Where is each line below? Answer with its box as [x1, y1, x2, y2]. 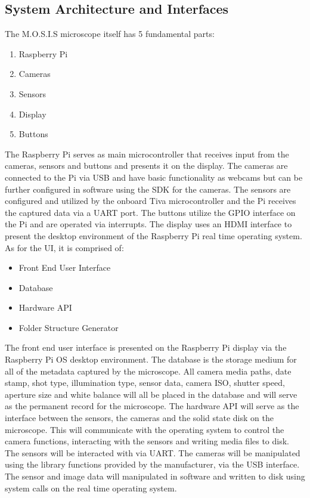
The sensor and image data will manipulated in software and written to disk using [5, 470, 305, 482]
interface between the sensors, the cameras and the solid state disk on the [5, 412, 274, 424]
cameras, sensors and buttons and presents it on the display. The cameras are [5, 159, 288, 172]
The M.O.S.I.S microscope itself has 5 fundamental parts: [5, 27, 215, 40]
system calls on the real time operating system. [5, 481, 177, 494]
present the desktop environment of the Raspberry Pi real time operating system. [5, 229, 302, 242]
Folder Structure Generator [18, 321, 119, 333]
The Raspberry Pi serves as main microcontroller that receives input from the [5, 147, 289, 160]
